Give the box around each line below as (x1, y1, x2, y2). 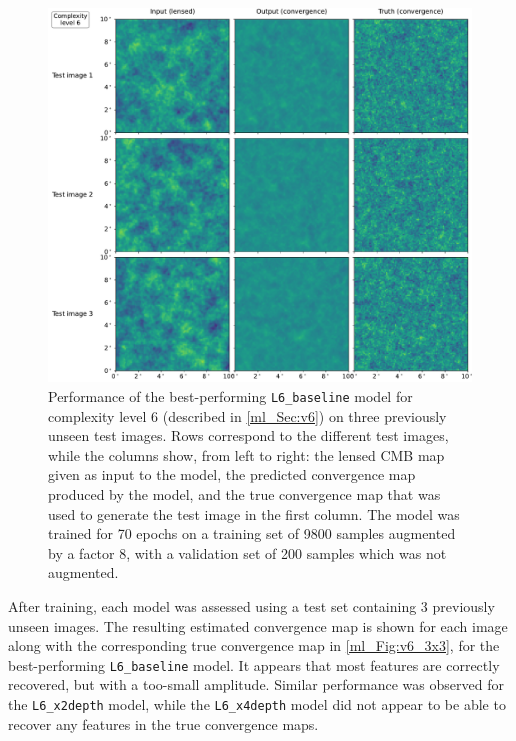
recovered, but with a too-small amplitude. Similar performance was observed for (8, 674, 504, 695)
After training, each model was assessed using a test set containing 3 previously (8, 595, 495, 616)
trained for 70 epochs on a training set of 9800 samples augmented (48, 523, 456, 544)
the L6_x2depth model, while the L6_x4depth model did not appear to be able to (8, 693, 506, 714)
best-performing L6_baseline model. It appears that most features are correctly (8, 654, 500, 675)
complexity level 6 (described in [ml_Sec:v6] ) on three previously (48, 405, 447, 426)
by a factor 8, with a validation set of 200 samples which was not (48, 542, 447, 563)
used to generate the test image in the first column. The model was (48, 503, 460, 524)
